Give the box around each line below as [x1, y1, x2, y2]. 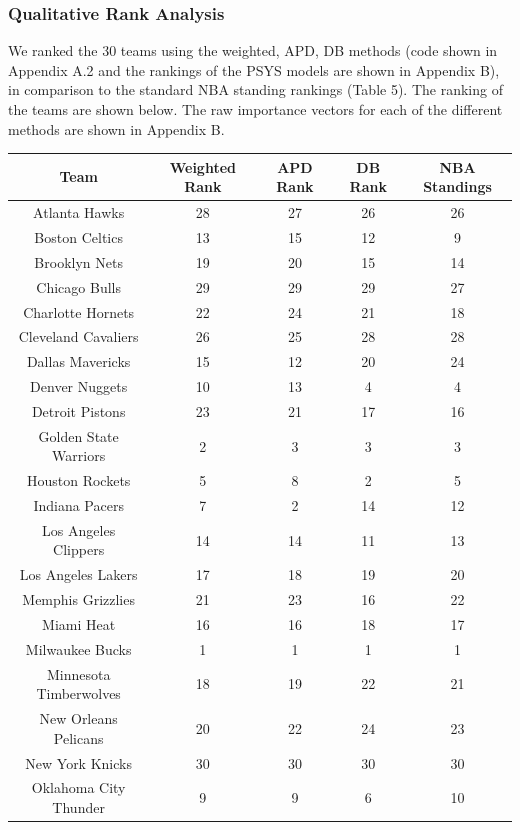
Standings [423, 176, 492, 197]
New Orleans [39, 708, 118, 729]
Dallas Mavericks [26, 351, 131, 372]
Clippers [53, 539, 105, 560]
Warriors [52, 445, 106, 466]
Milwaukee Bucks [25, 638, 132, 659]
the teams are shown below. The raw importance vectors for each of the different [8, 99, 503, 119]
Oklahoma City [31, 777, 126, 798]
